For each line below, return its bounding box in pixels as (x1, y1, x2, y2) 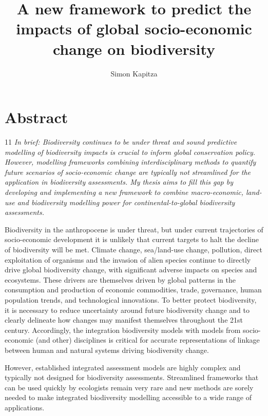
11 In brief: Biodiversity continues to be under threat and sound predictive (5, 136, 237, 147)
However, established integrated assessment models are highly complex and (5, 362, 241, 372)
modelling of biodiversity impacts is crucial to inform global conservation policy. (5, 146, 256, 157)
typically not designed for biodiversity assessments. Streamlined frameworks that (5, 372, 259, 383)
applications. (5, 402, 45, 412)
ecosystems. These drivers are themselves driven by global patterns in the (5, 274, 236, 285)
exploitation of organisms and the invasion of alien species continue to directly (5, 254, 251, 265)
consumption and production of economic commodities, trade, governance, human (5, 284, 262, 295)
